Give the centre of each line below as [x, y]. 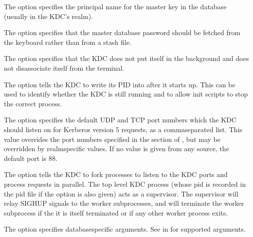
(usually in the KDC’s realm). [49, 16]
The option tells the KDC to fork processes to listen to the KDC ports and [116, 174]
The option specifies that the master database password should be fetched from [122, 32]
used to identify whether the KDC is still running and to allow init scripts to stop [126, 94]
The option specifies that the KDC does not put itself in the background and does [126, 58]
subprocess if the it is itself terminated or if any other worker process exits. [116, 212]
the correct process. [33, 103]
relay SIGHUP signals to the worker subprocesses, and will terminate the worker [124, 203]
